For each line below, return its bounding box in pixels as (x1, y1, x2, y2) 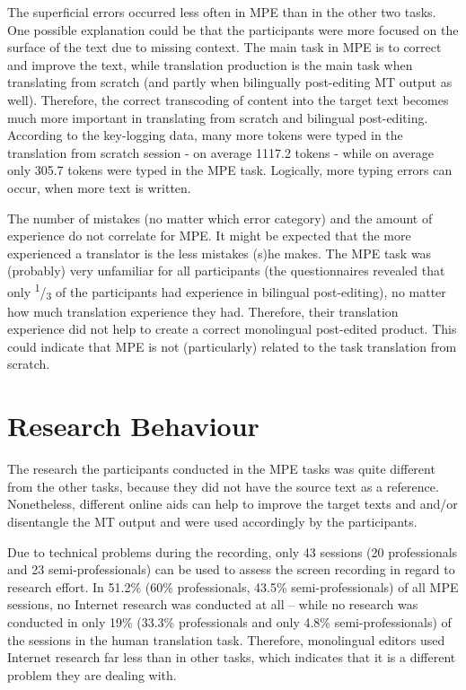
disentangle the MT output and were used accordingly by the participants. (7, 511, 418, 530)
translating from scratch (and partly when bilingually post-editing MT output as (7, 73, 453, 92)
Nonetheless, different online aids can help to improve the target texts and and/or (7, 494, 458, 513)
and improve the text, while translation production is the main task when (7, 55, 413, 74)
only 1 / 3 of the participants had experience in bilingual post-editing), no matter (7, 279, 446, 303)
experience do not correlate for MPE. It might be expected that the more (7, 226, 411, 245)
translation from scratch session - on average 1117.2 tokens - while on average (7, 143, 435, 162)
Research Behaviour (7, 407, 259, 444)
